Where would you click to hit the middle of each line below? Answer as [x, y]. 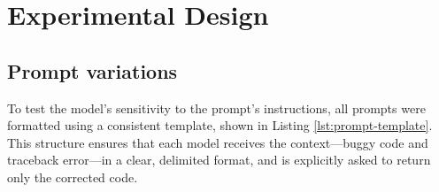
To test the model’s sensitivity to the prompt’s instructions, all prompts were [216, 108]
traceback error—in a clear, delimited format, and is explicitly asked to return [219, 160]
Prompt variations [92, 70]
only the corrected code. [73, 177]
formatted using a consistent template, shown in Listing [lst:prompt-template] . [220, 125]
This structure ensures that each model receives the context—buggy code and [218, 142]
